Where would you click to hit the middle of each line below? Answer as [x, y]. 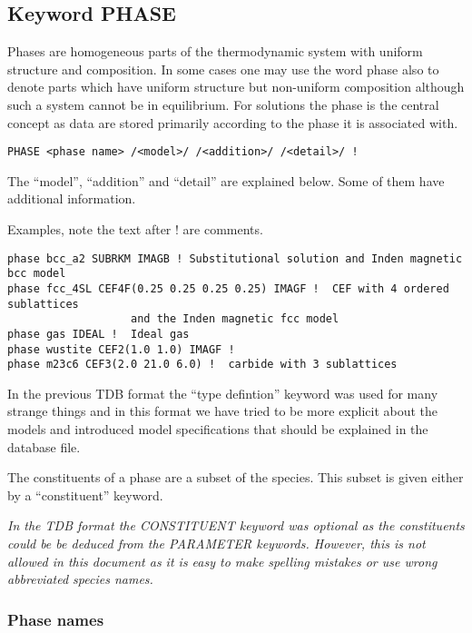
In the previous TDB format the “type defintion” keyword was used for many [223, 393]
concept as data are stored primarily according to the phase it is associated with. [233, 122]
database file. [44, 446]
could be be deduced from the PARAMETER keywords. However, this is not [216, 544]
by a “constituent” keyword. [85, 495]
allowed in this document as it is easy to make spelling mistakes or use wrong [222, 561]
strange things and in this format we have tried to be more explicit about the [223, 411]
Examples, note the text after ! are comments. [135, 229]
